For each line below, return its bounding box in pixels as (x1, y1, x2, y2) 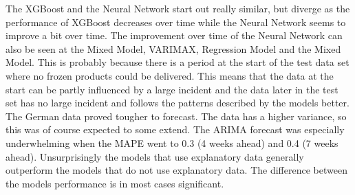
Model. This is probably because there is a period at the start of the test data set (6, 55, 349, 69)
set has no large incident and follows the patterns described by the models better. (6, 95, 349, 110)
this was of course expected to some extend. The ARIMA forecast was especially (6, 122, 345, 137)
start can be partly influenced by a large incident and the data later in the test (6, 82, 338, 96)
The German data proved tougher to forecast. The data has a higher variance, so (6, 108, 347, 123)
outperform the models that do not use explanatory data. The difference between (6, 163, 347, 177)
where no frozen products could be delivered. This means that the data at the (6, 68, 334, 82)
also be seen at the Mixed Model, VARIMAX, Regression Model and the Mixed (6, 41, 341, 56)
